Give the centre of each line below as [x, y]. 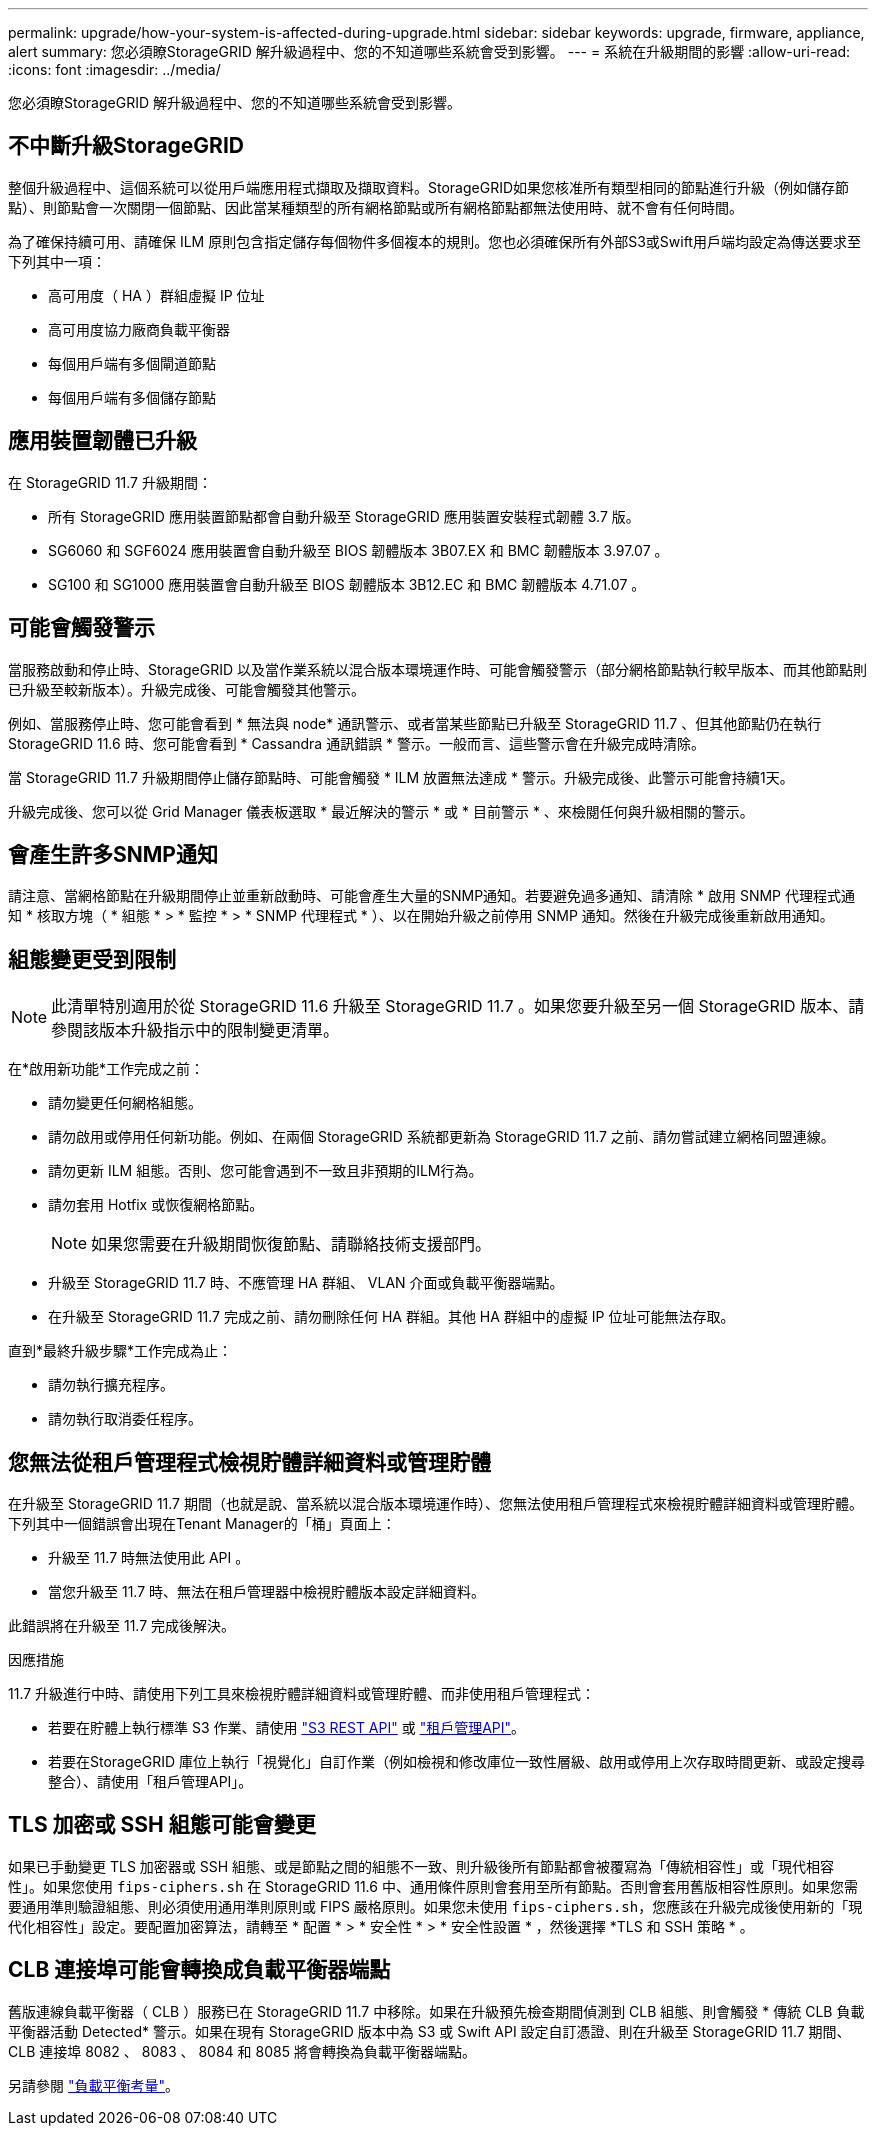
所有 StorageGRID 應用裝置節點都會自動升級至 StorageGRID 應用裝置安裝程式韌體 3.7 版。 [344, 516]
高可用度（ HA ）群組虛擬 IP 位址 [156, 295]
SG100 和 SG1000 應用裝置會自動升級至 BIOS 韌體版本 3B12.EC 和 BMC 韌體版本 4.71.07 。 [347, 584]
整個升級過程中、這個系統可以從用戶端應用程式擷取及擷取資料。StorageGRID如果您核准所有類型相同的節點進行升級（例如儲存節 [429, 187]
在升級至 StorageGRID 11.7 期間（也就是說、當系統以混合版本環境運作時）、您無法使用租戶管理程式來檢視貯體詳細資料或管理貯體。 [435, 1504]
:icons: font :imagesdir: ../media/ [114, 69]
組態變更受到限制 [92, 959]
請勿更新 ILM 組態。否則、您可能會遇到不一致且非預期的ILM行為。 [265, 1171]
